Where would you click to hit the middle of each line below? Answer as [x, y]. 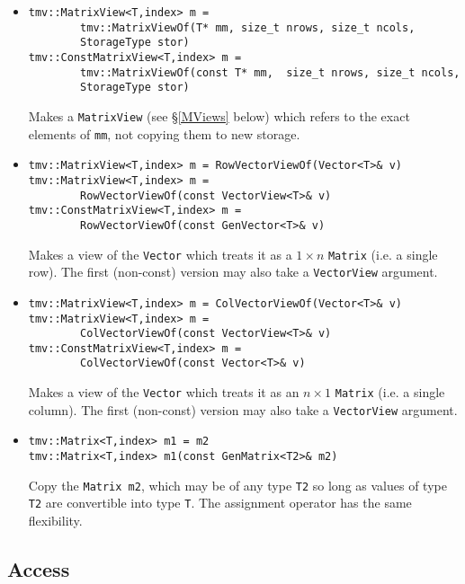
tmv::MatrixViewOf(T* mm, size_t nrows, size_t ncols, [248, 27]
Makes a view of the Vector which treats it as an [164, 392]
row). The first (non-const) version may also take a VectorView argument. [233, 272]
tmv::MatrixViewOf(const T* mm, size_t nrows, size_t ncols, [270, 72]
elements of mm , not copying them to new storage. [164, 133]
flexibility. [55, 521]
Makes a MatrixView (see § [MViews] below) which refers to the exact [219, 115]
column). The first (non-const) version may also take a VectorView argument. [243, 409]
